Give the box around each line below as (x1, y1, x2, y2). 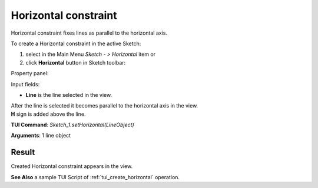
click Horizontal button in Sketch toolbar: (25, 59, 126, 66)
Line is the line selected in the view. (25, 91, 112, 98)
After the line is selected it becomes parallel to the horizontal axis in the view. (11, 102, 198, 109)
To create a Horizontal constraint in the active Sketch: (11, 40, 141, 47)
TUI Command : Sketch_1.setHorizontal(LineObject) (11, 121, 135, 129)
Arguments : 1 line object (11, 132, 71, 139)
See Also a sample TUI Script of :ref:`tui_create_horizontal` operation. (11, 173, 180, 180)
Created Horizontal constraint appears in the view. (11, 163, 133, 170)
